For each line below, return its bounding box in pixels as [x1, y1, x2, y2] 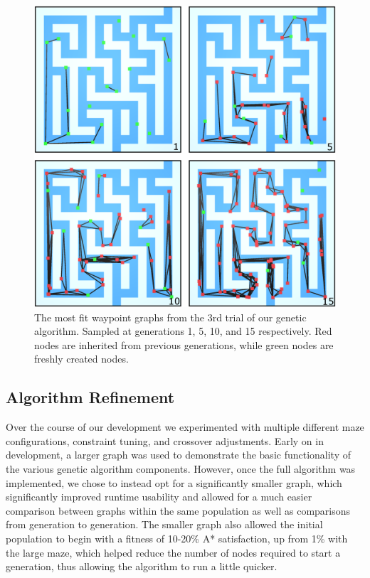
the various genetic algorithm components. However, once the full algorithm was [6, 461, 356, 476]
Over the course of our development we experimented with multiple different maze [6, 419, 364, 434]
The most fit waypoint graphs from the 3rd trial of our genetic [34, 309, 307, 324]
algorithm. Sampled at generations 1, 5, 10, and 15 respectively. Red [34, 323, 332, 338]
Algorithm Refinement [6, 386, 175, 408]
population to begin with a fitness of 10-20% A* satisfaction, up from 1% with [6, 530, 348, 545]
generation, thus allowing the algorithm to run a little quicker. [6, 559, 277, 574]
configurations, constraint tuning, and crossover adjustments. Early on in [6, 433, 324, 448]
